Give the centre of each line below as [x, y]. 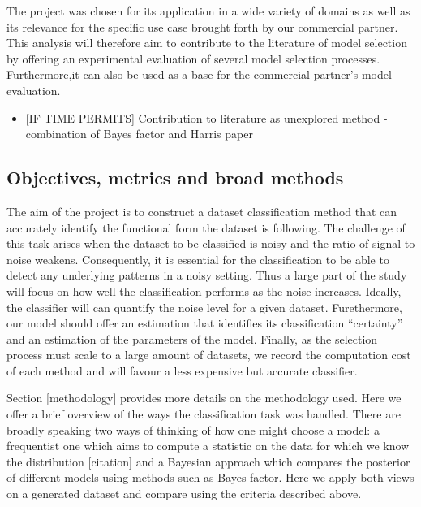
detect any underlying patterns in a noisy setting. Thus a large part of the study [207, 275]
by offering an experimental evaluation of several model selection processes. [193, 58]
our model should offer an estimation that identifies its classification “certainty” [205, 323]
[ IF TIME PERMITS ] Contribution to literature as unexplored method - [206, 117]
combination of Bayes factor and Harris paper [139, 134]
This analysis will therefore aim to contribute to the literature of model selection [207, 43]
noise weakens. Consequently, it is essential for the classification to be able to [198, 259]
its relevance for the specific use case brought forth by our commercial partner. [202, 26]
